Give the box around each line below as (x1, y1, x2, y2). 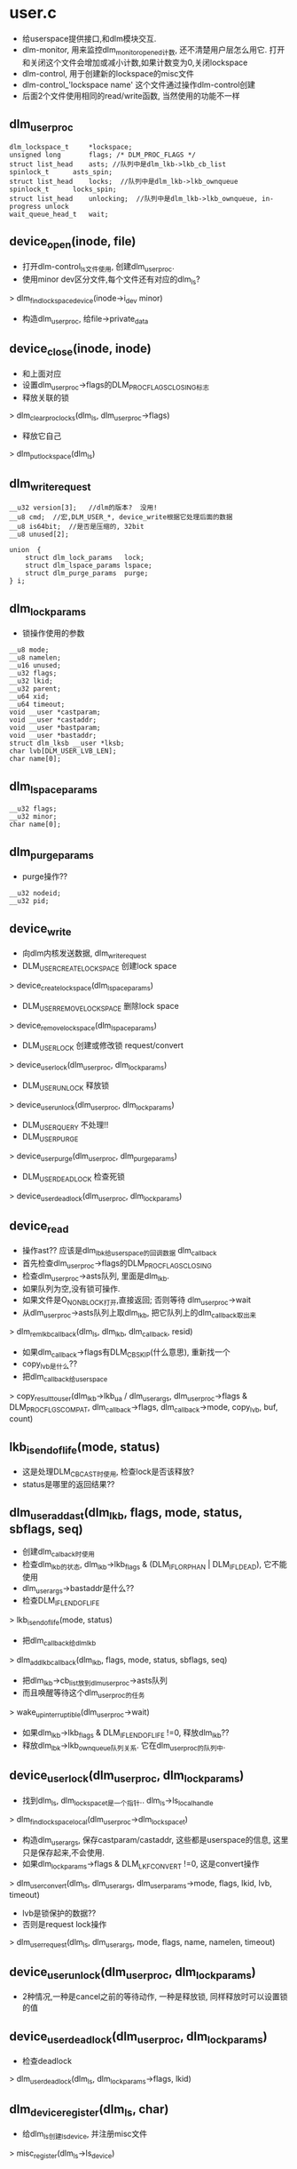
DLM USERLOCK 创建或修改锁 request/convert (21, 1040, 184, 1053)
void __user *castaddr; (9, 716, 98, 724)
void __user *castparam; (9, 708, 101, 717)
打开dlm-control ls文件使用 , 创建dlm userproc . (21, 260, 175, 274)
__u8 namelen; (9, 653, 62, 662)
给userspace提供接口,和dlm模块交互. (21, 33, 157, 44)
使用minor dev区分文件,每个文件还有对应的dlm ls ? (21, 274, 201, 286)
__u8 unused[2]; (9, 530, 69, 540)
